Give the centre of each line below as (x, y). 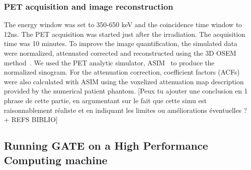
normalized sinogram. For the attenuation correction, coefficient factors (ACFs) (122, 72)
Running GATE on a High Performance (106, 146)
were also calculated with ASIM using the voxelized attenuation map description (124, 81)
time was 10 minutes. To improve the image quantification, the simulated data (121, 43)
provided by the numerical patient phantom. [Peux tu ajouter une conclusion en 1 (126, 91)
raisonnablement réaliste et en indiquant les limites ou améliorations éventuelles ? (125, 110)
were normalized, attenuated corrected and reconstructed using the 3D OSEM (120, 53)
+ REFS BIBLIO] (31, 119)
